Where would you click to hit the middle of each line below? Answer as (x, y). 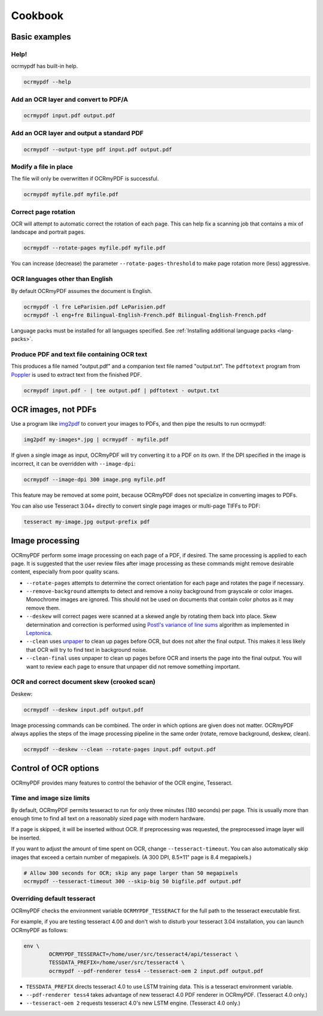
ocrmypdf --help (48, 82)
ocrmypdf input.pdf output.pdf (70, 116)
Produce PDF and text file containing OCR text (79, 355)
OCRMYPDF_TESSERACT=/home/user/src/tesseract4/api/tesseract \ (144, 954)
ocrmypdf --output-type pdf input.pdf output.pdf (98, 149)
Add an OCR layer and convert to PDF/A (70, 99)
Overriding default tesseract (53, 899)
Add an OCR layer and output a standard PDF (77, 133)
